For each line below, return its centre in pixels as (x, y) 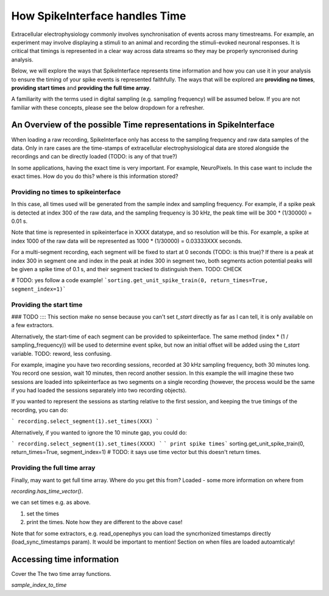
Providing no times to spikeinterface (66, 192)
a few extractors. (33, 325)
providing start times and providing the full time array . (81, 88)
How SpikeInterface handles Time (99, 16)
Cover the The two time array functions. (62, 573)
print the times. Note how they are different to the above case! (104, 522)
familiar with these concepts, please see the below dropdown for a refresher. (108, 107)
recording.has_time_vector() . (47, 491)
